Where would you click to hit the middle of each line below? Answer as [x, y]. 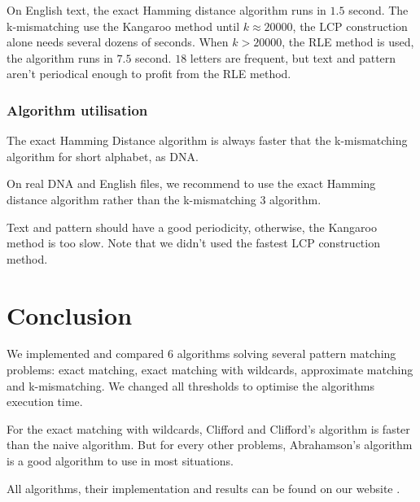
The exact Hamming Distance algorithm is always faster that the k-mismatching [207, 140]
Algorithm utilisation [77, 109]
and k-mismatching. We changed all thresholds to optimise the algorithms [190, 385]
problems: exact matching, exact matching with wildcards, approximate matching [210, 370]
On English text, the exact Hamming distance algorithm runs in [166, 10]
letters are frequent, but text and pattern [293, 57]
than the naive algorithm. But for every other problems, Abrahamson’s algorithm [210, 445]
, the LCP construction [350, 26]
